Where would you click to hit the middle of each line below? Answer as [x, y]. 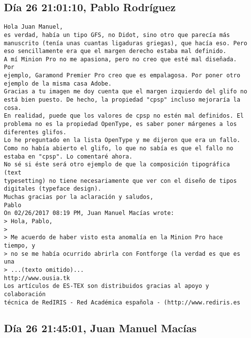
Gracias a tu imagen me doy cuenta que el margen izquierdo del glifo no [126, 92]
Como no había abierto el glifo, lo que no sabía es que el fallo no [119, 149]
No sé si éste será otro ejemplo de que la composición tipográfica [117, 165]
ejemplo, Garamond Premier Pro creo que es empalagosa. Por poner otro [122, 76]
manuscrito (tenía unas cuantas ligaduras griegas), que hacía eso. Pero [126, 43]
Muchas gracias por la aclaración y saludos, [79, 197]
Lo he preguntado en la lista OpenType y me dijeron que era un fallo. [122, 140]
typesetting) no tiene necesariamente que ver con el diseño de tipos [120, 181]
